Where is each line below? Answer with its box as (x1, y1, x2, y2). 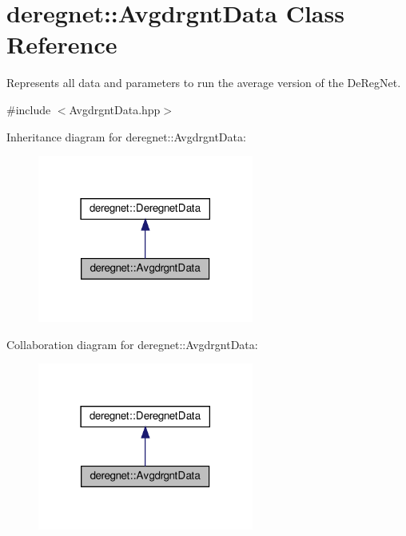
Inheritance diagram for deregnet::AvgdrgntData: (6, 128, 246, 145)
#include (6, 101, 51, 117)
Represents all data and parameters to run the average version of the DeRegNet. (6, 74, 401, 91)
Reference (6, 28, 117, 61)
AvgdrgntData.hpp (69, 101, 161, 117)
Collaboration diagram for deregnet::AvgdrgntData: (6, 335, 258, 352)
